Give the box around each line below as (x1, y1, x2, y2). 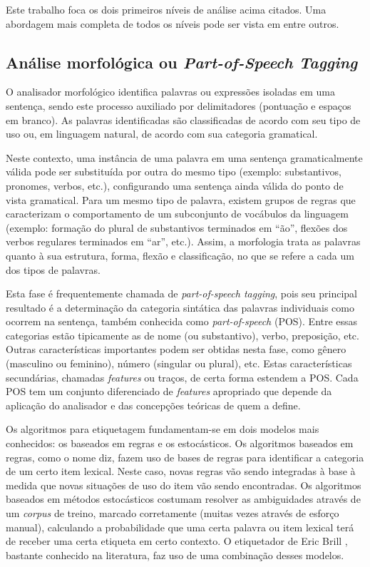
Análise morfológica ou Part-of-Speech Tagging (6, 51, 358, 73)
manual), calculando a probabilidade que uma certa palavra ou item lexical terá (6, 519, 354, 534)
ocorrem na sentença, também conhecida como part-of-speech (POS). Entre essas (6, 314, 358, 329)
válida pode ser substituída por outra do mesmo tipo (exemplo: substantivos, (6, 164, 341, 179)
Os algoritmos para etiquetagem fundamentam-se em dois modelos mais (6, 422, 319, 436)
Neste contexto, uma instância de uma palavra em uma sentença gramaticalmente (6, 150, 363, 165)
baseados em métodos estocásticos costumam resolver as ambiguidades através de (6, 491, 361, 506)
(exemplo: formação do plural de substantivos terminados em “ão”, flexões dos (6, 220, 348, 235)
